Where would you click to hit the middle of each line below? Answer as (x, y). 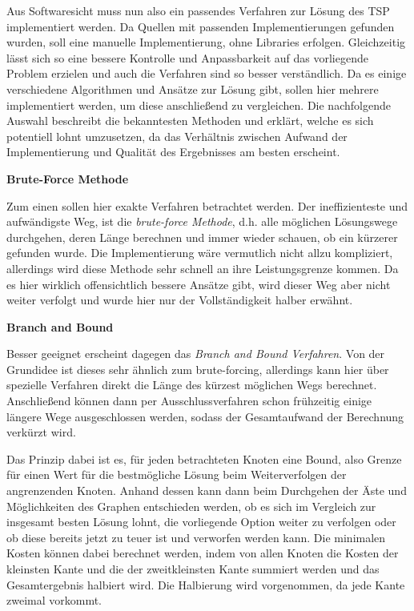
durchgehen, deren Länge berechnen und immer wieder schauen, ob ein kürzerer (202, 237)
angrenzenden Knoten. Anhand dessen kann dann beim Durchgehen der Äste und (207, 490)
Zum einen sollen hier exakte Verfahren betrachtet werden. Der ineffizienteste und (207, 205)
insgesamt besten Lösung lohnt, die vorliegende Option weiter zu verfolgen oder (201, 522)
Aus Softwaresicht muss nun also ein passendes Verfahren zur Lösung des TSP (198, 10)
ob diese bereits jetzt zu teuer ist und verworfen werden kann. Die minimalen (196, 537)
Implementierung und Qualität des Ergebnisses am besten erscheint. (173, 152)
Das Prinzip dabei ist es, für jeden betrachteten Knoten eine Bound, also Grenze (204, 458)
